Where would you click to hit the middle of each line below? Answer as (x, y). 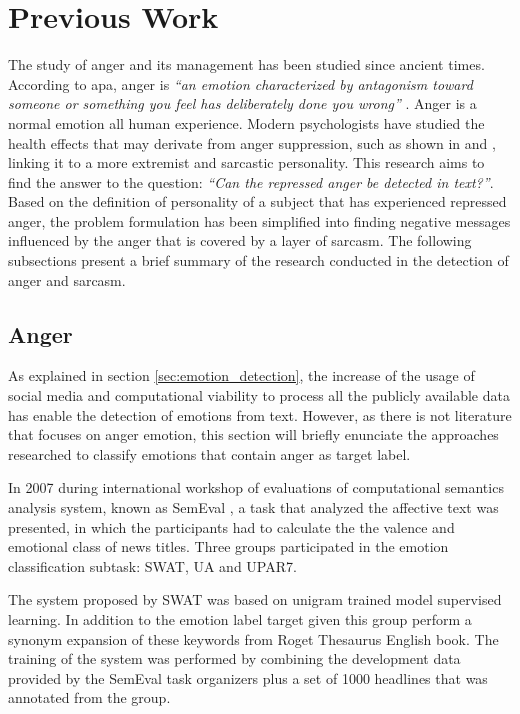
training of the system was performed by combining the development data (234, 658)
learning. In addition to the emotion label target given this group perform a (240, 618)
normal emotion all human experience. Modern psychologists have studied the (246, 122)
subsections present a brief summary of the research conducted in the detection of (258, 260)
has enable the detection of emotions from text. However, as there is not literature (260, 414)
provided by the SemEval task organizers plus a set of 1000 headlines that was (248, 677)
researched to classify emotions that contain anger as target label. (209, 453)
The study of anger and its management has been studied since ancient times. (246, 64)
